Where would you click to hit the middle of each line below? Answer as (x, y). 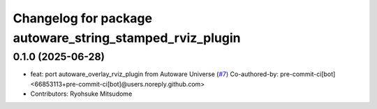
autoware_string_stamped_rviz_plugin (127, 38)
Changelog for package (83, 18)
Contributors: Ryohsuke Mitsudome (81, 94)
